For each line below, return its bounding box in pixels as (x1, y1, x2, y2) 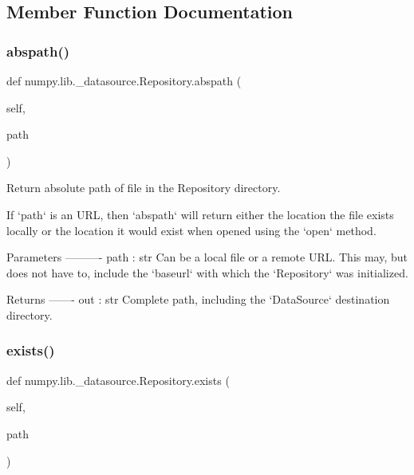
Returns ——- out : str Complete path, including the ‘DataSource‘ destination (6, 291, 390, 308)
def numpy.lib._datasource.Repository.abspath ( (6, 73, 242, 88)
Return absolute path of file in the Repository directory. (6, 179, 281, 196)
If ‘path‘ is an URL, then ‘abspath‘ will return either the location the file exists (6, 206, 394, 222)
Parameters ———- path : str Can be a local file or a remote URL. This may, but (6, 249, 408, 265)
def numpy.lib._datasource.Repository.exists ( (6, 371, 230, 388)
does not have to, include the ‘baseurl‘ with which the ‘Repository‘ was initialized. (6, 264, 408, 281)
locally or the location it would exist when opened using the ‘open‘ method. (6, 222, 377, 238)
